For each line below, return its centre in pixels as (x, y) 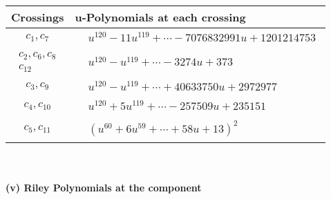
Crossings (38, 17)
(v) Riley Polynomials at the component (104, 187)
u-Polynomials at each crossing (160, 17)
